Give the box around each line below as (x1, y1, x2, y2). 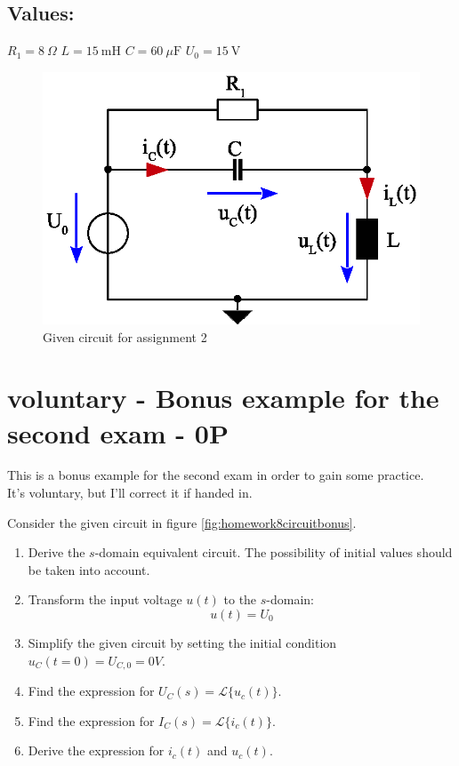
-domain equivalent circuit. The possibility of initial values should (94, 543, 453, 562)
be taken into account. (28, 560, 150, 578)
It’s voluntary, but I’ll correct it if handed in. (7, 483, 253, 502)
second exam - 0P (7, 414, 229, 451)
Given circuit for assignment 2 (43, 327, 207, 346)
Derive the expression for (28, 741, 165, 760)
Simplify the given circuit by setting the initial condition (28, 634, 337, 652)
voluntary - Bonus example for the (7, 379, 439, 416)
